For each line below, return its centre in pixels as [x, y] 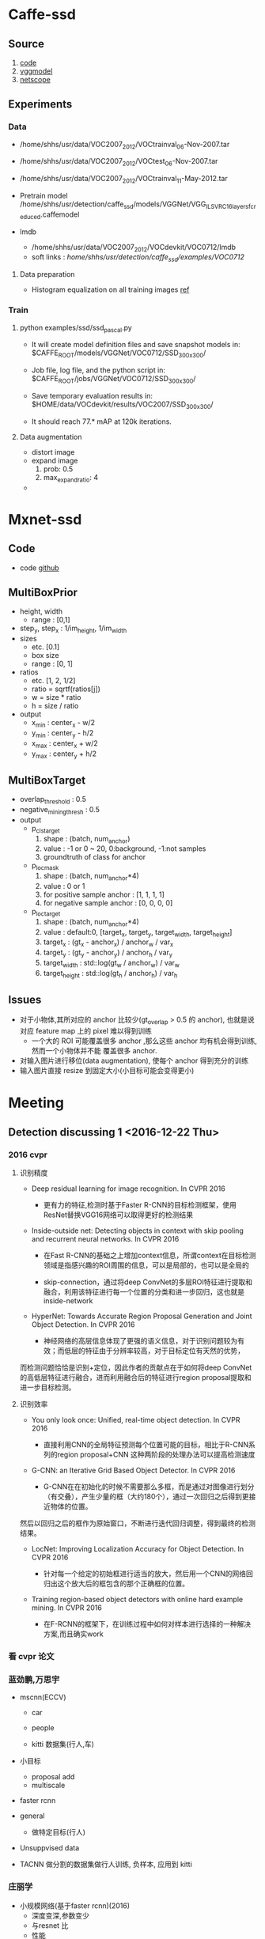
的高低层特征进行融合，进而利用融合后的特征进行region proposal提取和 [135, 1377]
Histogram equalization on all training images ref [110, 289]
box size [45, 656]
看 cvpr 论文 [31, 1656]
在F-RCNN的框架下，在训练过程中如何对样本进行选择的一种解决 [147, 1624]
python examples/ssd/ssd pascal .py [76, 328]
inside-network [68, 1301]
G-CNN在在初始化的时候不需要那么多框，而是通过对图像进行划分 [149, 1487]
